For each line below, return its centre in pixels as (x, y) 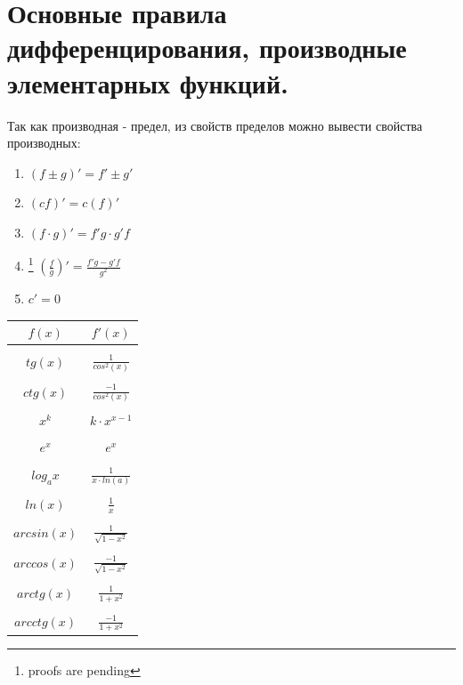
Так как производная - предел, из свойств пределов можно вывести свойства (215, 125)
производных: (44, 143)
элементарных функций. (148, 82)
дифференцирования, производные (207, 48)
